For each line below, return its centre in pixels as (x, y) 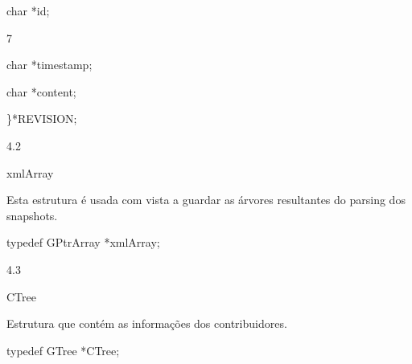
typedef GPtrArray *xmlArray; (83, 242)
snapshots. (32, 215)
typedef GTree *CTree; (63, 350)
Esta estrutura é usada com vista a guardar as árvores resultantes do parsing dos (206, 200)
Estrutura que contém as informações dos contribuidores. (147, 323)
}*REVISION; (42, 119)
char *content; (41, 91)
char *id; (28, 10)
